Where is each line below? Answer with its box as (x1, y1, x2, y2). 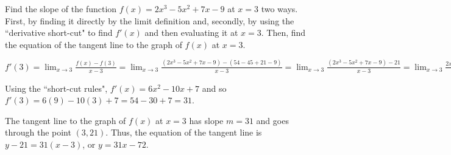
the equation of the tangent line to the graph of (5, 38, 182, 50)
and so (202, 81, 227, 94)
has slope (189, 114, 224, 126)
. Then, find (261, 26, 306, 39)
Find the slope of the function (5, 2, 117, 15)
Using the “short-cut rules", (5, 81, 108, 94)
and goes (256, 114, 289, 126)
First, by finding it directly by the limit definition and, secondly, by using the (5, 14, 294, 27)
